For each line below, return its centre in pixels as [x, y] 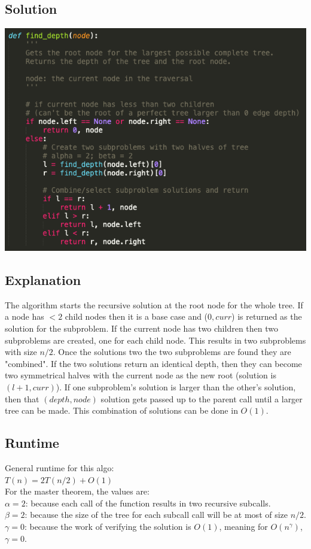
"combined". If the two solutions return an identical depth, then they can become [153, 363]
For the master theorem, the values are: [77, 491]
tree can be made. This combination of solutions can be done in [121, 410]
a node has [25, 316]
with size [21, 352]
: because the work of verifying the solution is [108, 526]
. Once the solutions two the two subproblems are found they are [172, 352]
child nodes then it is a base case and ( [136, 316]
